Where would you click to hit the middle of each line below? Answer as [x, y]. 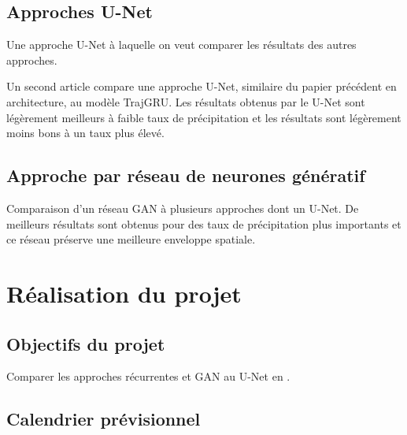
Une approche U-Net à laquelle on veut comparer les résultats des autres [181, 45]
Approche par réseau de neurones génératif [186, 175]
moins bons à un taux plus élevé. [85, 133]
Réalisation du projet [124, 293]
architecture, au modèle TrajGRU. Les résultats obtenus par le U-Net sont [186, 101]
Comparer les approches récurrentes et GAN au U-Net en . [148, 376]
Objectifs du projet [86, 343]
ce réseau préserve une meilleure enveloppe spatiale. [131, 239]
